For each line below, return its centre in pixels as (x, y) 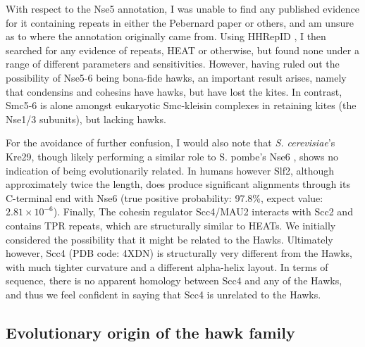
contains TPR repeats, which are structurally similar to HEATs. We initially (171, 225)
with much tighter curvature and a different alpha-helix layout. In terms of (167, 266)
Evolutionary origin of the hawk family (150, 332)
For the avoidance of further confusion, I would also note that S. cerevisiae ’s (171, 143)
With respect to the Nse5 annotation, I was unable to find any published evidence (183, 8)
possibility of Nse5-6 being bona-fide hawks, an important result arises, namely (176, 77)
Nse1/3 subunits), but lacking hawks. (86, 119)
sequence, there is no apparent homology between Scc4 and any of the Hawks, (174, 280)
